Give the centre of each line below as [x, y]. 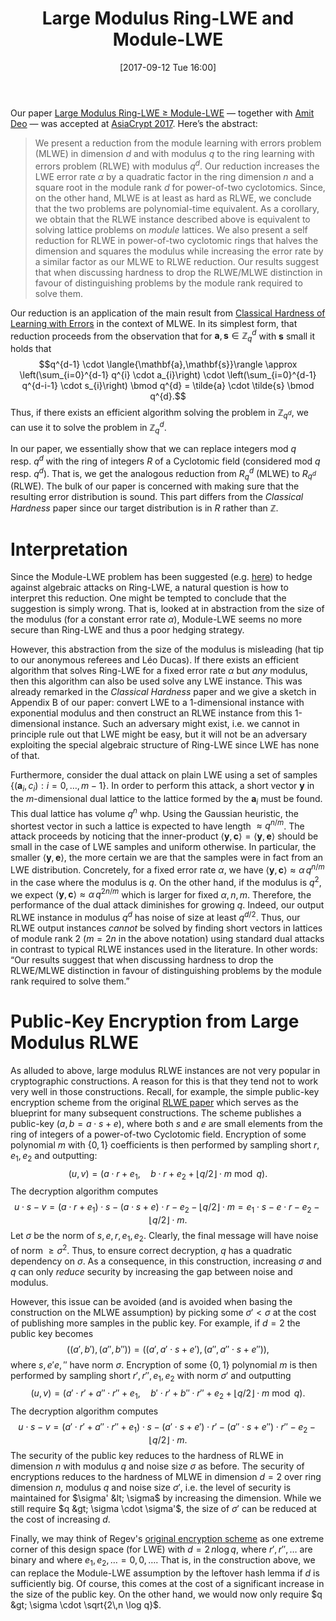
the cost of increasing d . [60, 1519]
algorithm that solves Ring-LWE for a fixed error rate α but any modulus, [159, 671]
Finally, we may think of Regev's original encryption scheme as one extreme [167, 1539]
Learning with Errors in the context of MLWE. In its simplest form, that [154, 323]
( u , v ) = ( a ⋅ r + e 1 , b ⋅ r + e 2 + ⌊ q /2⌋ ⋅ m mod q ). [168, 1174]
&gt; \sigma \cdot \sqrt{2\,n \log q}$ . [86, 1604]
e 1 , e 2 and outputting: [54, 1156]
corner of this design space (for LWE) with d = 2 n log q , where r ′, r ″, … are [161, 1549]
